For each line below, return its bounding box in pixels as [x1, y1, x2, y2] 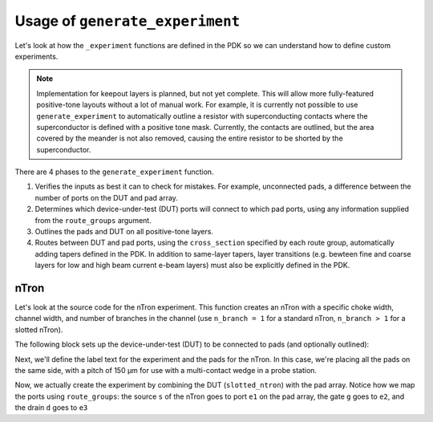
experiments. [14, 51, 59, 61]
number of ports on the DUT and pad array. [34, 193, 178, 202]
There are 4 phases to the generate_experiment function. [14, 167, 214, 177]
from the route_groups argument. [34, 215, 152, 225]
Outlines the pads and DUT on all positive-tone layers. [34, 227, 214, 237]
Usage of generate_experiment [14, 12, 241, 30]
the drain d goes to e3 [14, 403, 88, 412]
